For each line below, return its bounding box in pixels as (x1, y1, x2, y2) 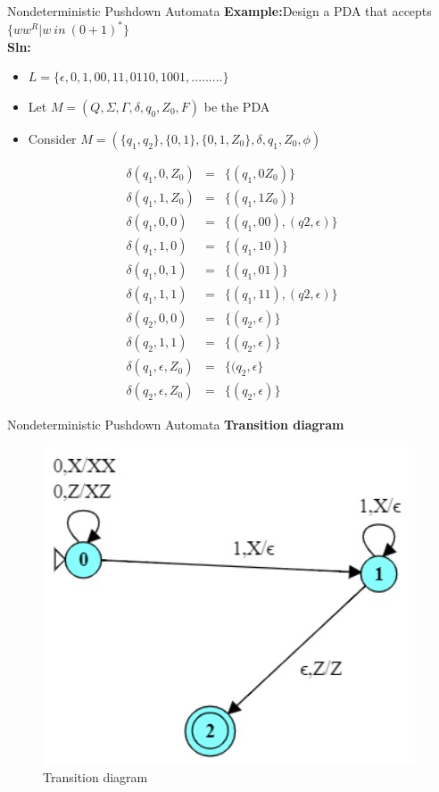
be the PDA (203, 96, 270, 115)
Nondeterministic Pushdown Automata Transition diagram (7, 415, 344, 434)
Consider (28, 129, 77, 147)
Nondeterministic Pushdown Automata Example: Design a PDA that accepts (7, 2, 432, 20)
